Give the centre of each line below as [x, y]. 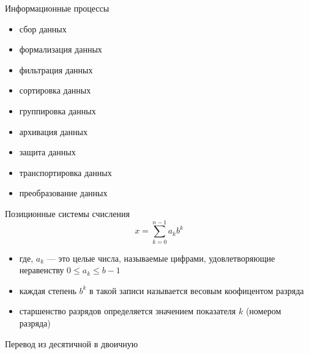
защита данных [47, 152]
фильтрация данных [56, 69]
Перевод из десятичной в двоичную [72, 343]
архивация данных [53, 131]
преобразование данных [63, 193]
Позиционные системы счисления [67, 213]
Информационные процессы [57, 8]
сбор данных [43, 28]
